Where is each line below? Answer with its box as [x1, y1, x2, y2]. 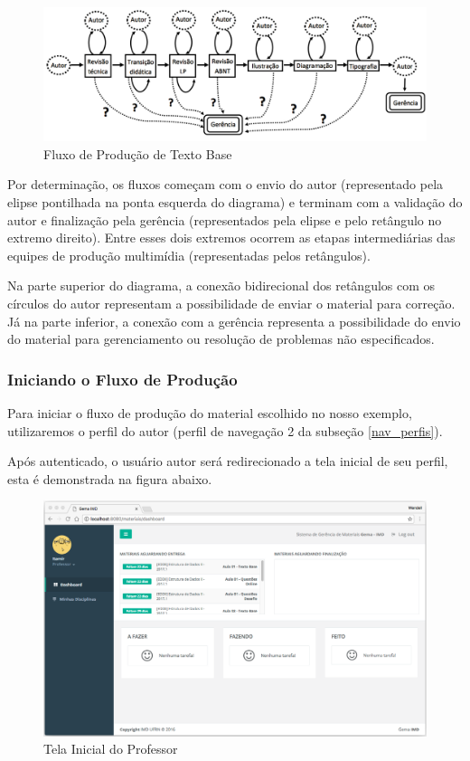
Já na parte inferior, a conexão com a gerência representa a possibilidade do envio [7, 311, 461, 330]
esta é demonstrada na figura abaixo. [7, 469, 212, 488]
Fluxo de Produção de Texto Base [43, 144, 232, 163]
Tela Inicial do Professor [43, 739, 178, 758]
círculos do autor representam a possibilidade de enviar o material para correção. [7, 293, 456, 312]
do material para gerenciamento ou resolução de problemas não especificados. [7, 329, 435, 348]
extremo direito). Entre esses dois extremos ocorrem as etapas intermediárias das [7, 228, 456, 247]
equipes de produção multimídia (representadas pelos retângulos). [7, 245, 371, 264]
